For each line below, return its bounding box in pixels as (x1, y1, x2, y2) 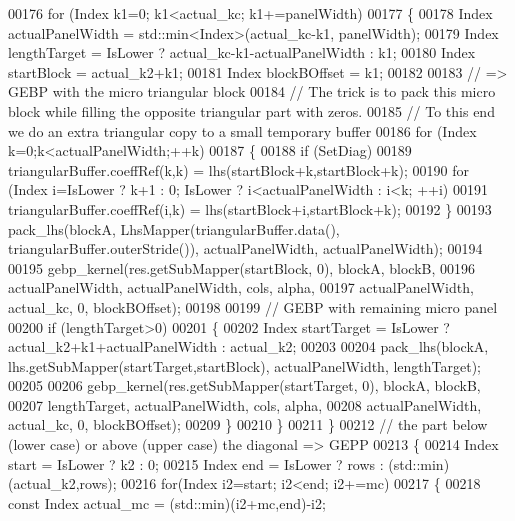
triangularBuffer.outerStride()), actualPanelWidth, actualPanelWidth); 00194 (8, 238, 483, 259)
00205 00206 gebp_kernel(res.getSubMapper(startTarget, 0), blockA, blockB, (8, 375, 481, 396)
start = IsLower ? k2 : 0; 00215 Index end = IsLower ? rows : (8, 453, 384, 474)
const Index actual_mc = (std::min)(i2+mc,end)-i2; (8, 492, 326, 513)
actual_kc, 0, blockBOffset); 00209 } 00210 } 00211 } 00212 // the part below (8, 414, 488, 435)
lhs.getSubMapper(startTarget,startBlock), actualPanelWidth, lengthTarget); (8, 355, 482, 376)
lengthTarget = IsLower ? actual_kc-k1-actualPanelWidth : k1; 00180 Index (8, 42, 476, 63)
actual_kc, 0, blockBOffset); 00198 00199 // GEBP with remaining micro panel (8, 296, 498, 317)
